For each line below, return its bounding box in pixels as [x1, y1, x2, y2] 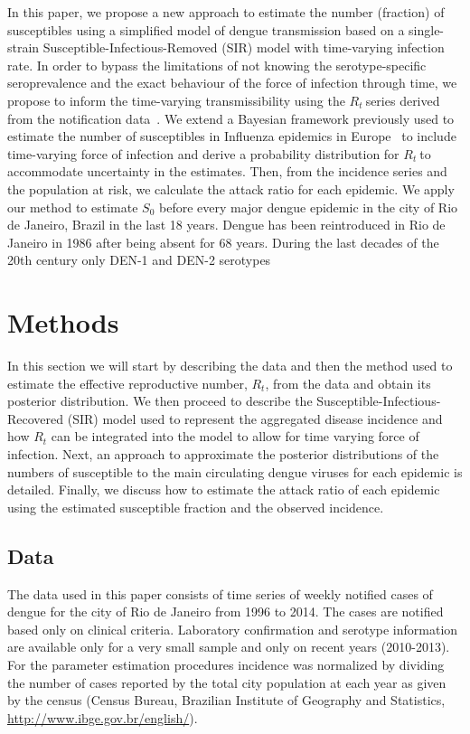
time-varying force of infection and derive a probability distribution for [7, 144, 399, 163]
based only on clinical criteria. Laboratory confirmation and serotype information [7, 619, 458, 638]
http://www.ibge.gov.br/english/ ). [7, 708, 198, 727]
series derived [365, 90, 440, 109]
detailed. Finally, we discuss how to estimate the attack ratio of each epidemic [7, 480, 440, 499]
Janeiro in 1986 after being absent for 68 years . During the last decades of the [7, 232, 439, 251]
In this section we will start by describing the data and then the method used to [7, 356, 453, 375]
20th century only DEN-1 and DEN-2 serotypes [7, 250, 271, 269]
